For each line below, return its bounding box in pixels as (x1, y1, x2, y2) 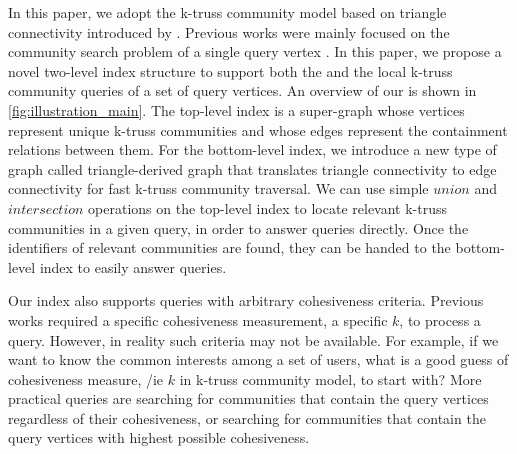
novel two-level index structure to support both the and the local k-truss (8, 60, 453, 81)
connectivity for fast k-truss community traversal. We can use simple (8, 178, 429, 199)
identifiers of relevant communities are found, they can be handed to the (8, 237, 451, 258)
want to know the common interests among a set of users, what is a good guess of (8, 349, 509, 370)
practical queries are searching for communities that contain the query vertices (8, 388, 489, 409)
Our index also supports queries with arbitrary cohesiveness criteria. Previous (8, 290, 484, 311)
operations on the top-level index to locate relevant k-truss (88, 197, 448, 218)
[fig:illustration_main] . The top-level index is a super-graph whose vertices (8, 99, 465, 120)
